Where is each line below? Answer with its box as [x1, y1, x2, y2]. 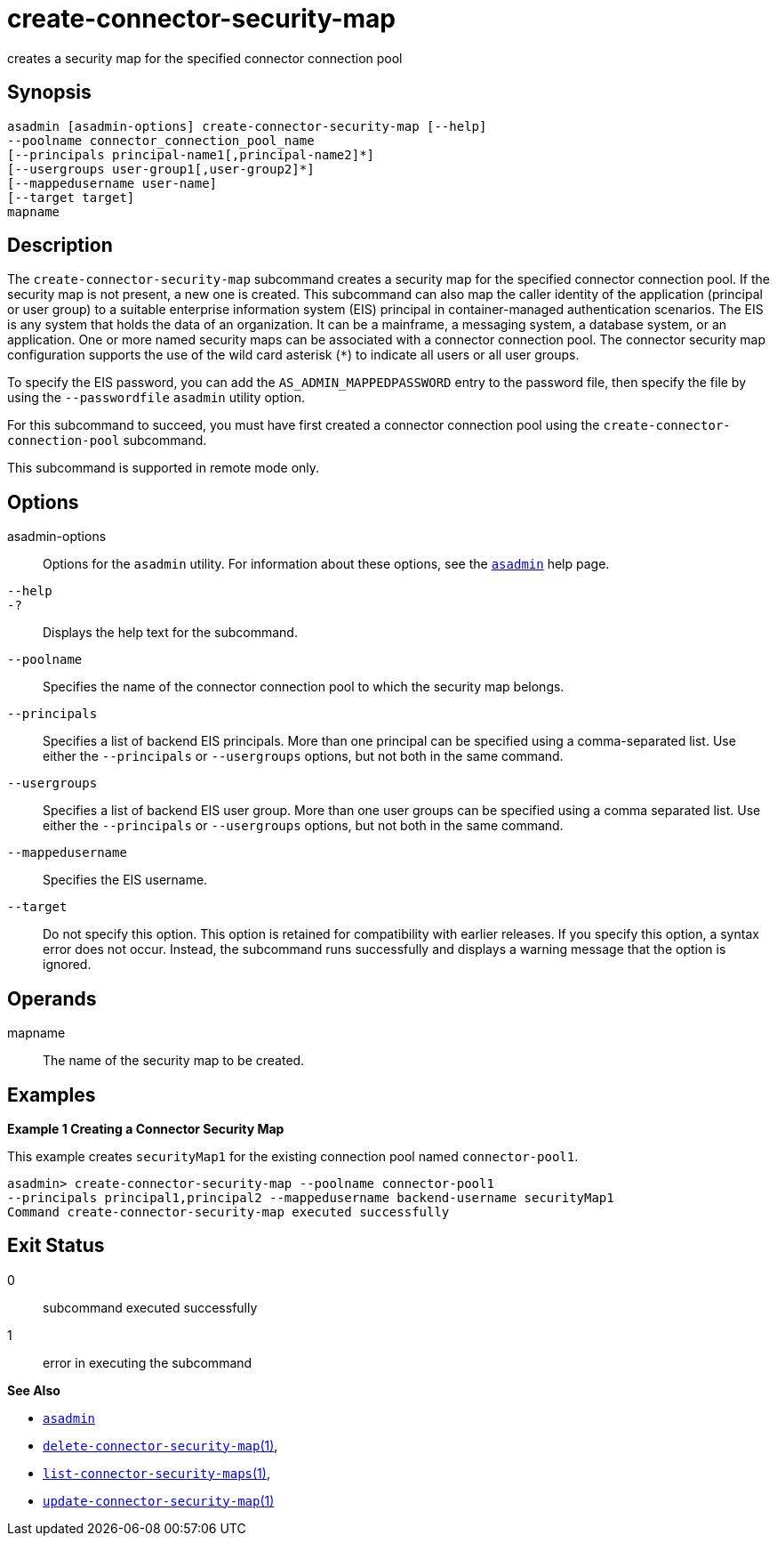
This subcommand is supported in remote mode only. [7, 460, 320, 476]
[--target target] [7, 190, 135, 205]
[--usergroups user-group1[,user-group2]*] [7, 161, 315, 176]
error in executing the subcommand [43, 1354, 252, 1370]
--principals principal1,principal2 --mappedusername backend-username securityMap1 [7, 1190, 614, 1205]
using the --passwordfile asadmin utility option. [7, 390, 306, 406]
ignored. [43, 957, 92, 973]
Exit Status [7, 1234, 105, 1257]
